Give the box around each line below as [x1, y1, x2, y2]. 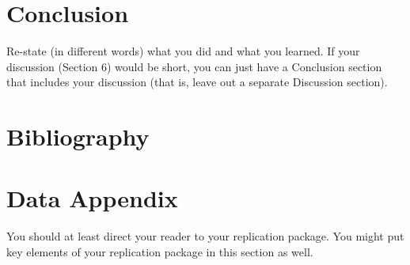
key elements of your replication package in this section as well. [6, 244, 313, 259]
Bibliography [6, 120, 150, 153]
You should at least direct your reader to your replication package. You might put [6, 228, 404, 244]
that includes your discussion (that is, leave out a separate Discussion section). [6, 74, 388, 90]
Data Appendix [6, 182, 178, 214]
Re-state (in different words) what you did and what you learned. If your [6, 43, 360, 59]
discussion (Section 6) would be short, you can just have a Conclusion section [6, 58, 382, 74]
